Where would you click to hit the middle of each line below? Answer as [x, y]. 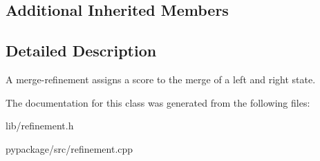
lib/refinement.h [40, 126]
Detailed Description [81, 51]
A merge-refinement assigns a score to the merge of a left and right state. [161, 79]
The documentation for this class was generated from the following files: [158, 102]
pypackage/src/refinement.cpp [69, 148]
